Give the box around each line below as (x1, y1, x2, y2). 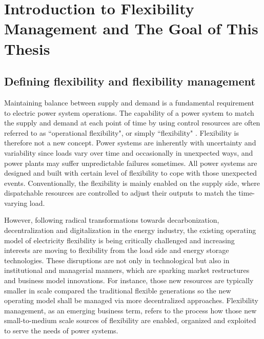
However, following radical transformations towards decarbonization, (4, 215, 219, 225)
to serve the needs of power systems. (4, 325, 118, 336)
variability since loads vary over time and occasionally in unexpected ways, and (4, 147, 253, 158)
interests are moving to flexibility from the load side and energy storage (4, 245, 229, 256)
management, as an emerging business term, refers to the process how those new (4, 305, 257, 315)
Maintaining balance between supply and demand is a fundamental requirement (4, 97, 254, 108)
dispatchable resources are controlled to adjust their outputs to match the (4, 187, 236, 198)
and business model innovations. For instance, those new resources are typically (4, 275, 254, 286)
